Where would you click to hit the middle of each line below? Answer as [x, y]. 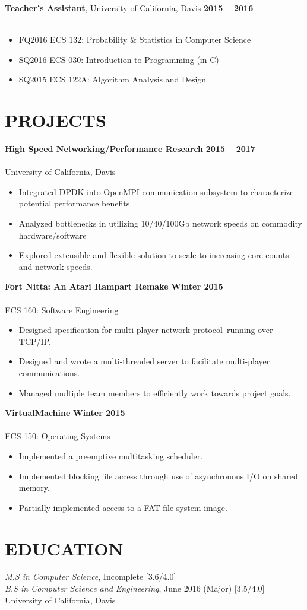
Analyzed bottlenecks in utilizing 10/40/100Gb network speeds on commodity [160, 223]
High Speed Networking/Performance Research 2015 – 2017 [130, 149]
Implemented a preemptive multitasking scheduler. [111, 455]
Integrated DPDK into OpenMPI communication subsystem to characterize [156, 191]
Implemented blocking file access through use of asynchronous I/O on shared [158, 476]
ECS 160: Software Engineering [62, 309]
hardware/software [53, 235]
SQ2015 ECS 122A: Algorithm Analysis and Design [113, 79]
